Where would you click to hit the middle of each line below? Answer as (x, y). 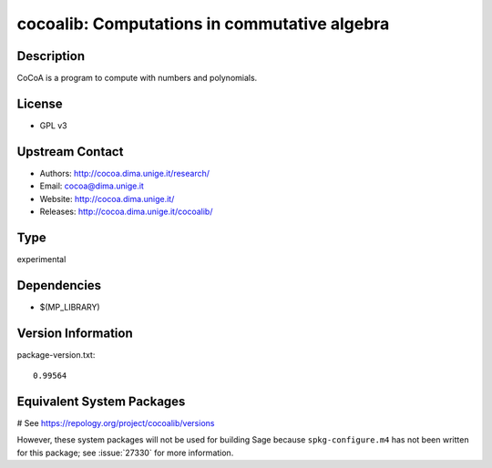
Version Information (75, 333)
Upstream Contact (70, 152)
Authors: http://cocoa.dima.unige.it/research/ (124, 173)
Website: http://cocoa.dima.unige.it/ (107, 198)
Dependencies (59, 285)
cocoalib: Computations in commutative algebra (203, 24)
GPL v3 (53, 125)
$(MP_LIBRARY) (70, 307)
